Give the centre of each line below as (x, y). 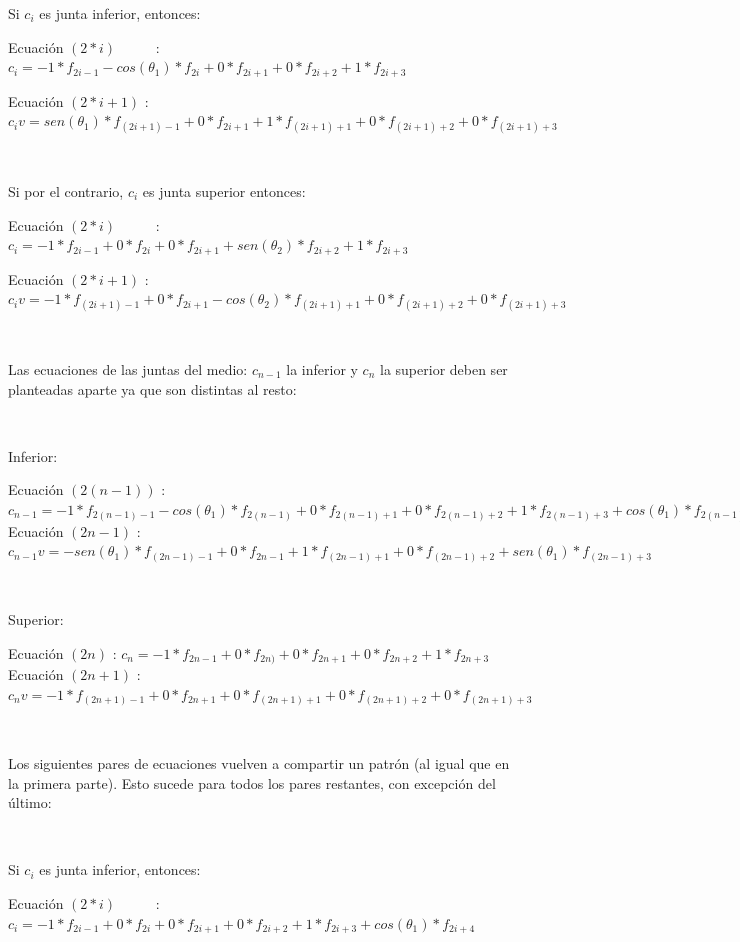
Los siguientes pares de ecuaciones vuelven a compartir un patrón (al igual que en (259, 762)
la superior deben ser (444, 369)
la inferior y (322, 369)
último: (30, 802)
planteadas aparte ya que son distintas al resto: (152, 388)
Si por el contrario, (66, 191)
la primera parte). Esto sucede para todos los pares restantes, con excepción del (252, 782)
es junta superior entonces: (224, 191)
